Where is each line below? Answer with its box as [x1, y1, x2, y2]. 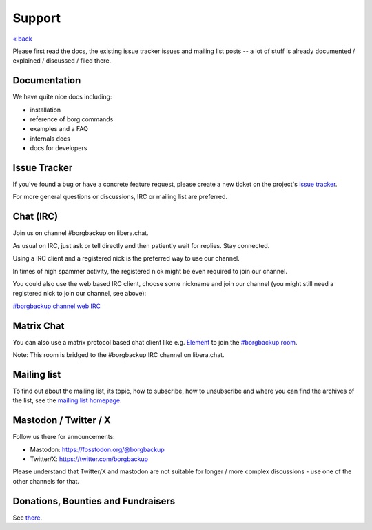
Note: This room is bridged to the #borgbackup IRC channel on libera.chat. [12, 351, 225, 359]
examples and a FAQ [30, 125, 89, 133]
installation [30, 105, 61, 114]
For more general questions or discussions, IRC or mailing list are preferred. [12, 193, 227, 201]
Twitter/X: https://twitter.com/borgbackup [30, 455, 148, 463]
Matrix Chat [12, 320, 65, 332]
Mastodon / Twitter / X [12, 414, 112, 427]
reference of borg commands [30, 115, 114, 123]
